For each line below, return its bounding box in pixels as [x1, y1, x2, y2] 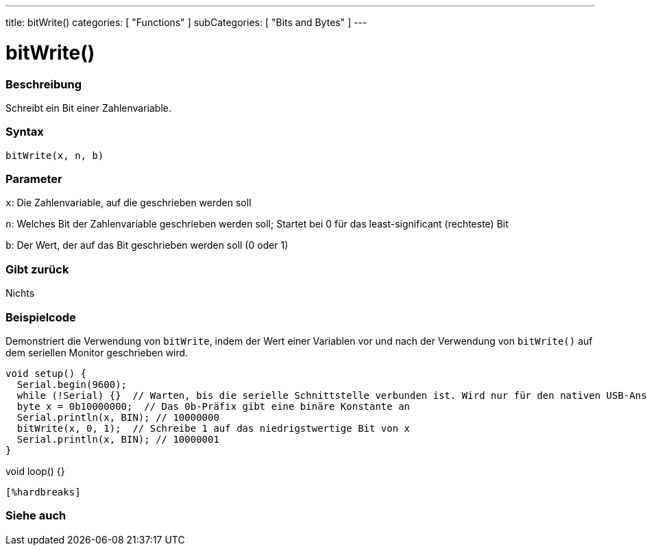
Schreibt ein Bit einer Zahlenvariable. [5, 101, 172, 114]
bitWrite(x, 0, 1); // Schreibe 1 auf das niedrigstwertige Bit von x [16, 422, 411, 434]
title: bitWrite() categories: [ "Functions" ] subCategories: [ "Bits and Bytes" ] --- [5, 16, 367, 28]
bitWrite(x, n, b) [5, 149, 104, 161]
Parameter [5, 172, 62, 186]
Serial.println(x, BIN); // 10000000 [16, 411, 219, 423]
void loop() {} [5, 465, 65, 477]
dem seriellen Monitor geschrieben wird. [5, 346, 188, 358]
